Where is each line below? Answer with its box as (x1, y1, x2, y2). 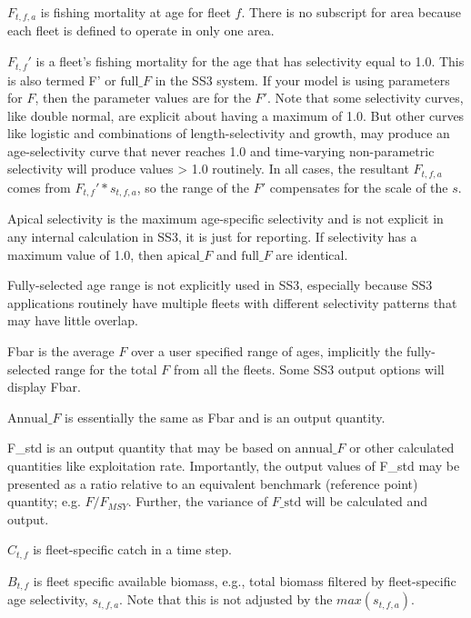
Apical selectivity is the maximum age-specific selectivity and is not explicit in (7, 209, 444, 228)
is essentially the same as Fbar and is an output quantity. (65, 407, 386, 426)
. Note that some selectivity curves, (266, 88, 464, 107)
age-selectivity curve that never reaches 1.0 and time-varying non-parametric (7, 141, 435, 160)
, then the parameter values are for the (35, 88, 251, 107)
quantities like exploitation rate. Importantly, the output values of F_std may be (7, 455, 460, 474)
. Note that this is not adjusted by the (119, 590, 333, 609)
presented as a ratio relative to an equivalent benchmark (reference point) (7, 473, 418, 493)
